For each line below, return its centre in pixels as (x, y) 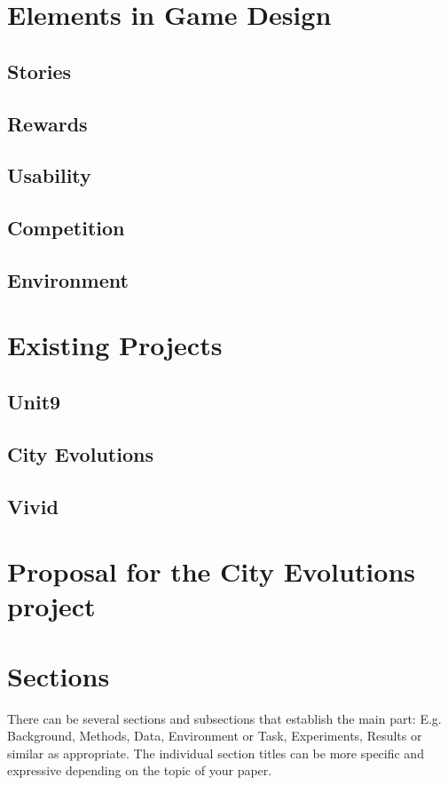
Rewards (47, 123)
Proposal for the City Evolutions (211, 571)
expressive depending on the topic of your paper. (140, 770)
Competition (66, 228)
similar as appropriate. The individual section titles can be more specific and (216, 753)
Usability (49, 175)
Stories (39, 71)
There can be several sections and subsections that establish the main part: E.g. (224, 718)
